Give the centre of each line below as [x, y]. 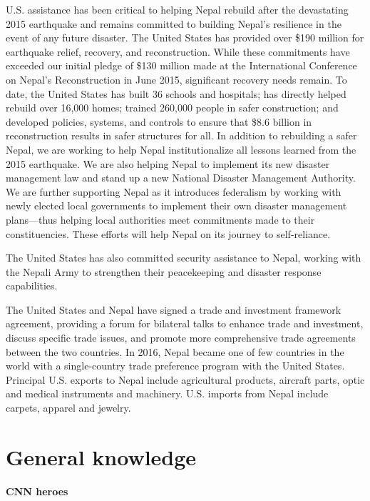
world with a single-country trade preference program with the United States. [175, 366]
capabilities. [32, 286]
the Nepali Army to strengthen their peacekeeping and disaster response [164, 271]
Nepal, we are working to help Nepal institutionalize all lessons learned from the [181, 149]
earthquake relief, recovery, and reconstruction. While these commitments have [178, 51]
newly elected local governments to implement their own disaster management [176, 205]
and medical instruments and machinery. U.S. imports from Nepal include [167, 393]
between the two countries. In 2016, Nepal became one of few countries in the [175, 351]
